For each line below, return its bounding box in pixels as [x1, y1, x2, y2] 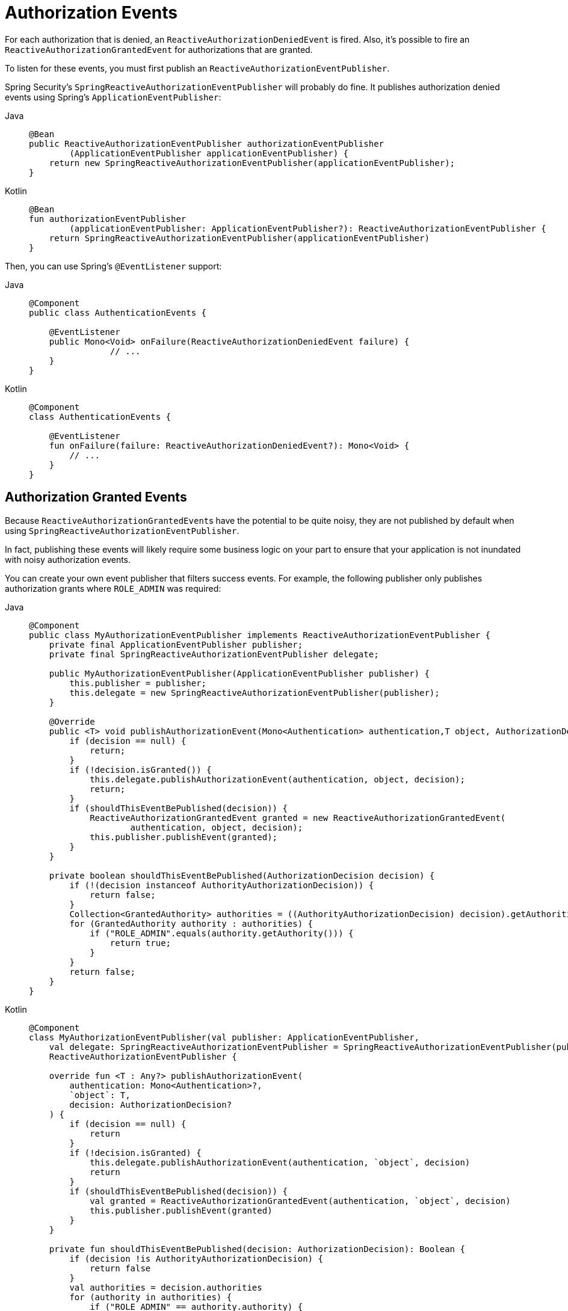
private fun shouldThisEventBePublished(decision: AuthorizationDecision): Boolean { [49, 1244, 465, 1254]
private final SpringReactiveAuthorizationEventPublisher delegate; [49, 649, 379, 659]
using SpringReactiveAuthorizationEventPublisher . [5, 525, 239, 536]
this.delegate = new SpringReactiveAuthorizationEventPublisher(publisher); [69, 687, 440, 698]
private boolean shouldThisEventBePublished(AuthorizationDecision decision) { [49, 870, 435, 880]
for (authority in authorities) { [69, 1292, 232, 1302]
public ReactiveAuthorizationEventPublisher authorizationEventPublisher [29, 138, 384, 149]
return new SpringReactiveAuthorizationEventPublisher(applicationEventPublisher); [49, 158, 455, 168]
